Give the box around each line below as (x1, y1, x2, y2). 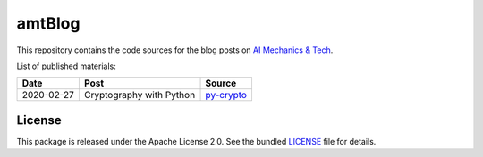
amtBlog (16, 13, 80, 33)
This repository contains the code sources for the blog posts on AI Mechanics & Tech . (16, 45, 334, 55)
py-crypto (205, 89, 248, 102)
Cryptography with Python (83, 89, 196, 102)
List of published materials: (16, 61, 116, 71)
